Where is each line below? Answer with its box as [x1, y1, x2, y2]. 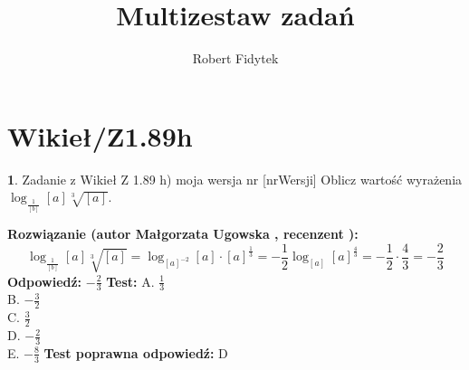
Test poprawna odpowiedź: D [43, 343, 228, 362]
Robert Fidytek [192, 49, 279, 68]
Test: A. [106, 271, 155, 290]
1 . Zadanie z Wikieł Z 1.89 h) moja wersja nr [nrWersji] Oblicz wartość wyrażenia [7, 169, 463, 188]
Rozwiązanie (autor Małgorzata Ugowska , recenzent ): [7, 224, 359, 243]
